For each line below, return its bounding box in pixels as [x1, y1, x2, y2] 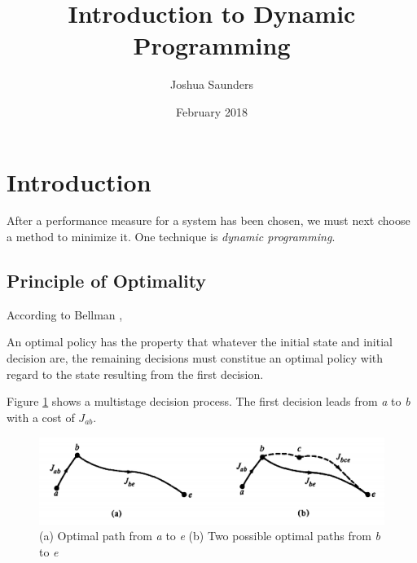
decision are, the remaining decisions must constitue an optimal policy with [7, 350, 384, 367]
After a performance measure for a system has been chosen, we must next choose [7, 212, 410, 229]
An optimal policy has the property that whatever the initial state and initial [7, 333, 393, 350]
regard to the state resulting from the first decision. [7, 365, 264, 382]
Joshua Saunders [170, 76, 253, 93]
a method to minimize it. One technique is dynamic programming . [7, 228, 336, 245]
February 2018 [176, 103, 248, 120]
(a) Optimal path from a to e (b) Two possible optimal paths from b [39, 527, 381, 544]
